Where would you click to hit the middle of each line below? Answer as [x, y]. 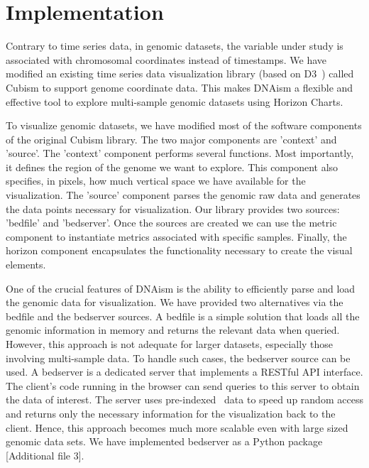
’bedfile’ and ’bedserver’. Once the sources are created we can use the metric [171, 223]
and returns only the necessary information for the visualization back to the [171, 413]
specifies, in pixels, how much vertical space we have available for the [156, 181]
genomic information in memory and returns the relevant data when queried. [173, 330]
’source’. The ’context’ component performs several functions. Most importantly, [180, 153]
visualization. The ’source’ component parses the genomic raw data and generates [183, 195]
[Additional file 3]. [45, 455]
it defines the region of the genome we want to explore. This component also [172, 167]
